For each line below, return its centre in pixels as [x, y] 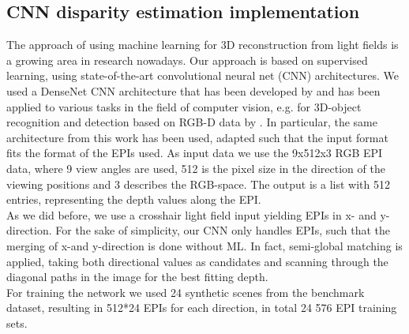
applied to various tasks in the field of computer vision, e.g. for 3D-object [184, 106]
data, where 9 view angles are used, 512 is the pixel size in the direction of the [196, 168]
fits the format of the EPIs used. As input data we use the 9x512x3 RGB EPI [195, 153]
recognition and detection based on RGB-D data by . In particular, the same [192, 122]
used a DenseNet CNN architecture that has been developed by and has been [193, 90]
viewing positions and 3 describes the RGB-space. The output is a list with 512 [198, 184]
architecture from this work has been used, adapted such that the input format [197, 137]
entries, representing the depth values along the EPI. [134, 199]
